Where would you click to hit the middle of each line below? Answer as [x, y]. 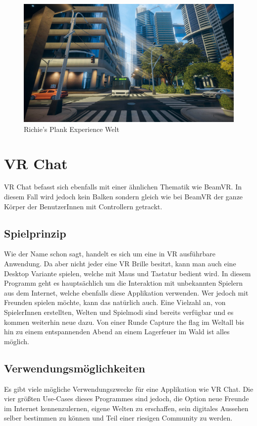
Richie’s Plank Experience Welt [72, 129]
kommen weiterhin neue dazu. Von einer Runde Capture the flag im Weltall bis [124, 322]
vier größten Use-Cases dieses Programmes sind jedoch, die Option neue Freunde [127, 398]
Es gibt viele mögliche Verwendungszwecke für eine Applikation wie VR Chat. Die [129, 389]
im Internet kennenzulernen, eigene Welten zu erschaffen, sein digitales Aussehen [126, 408]
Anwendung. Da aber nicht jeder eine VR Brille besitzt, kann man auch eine [120, 264]
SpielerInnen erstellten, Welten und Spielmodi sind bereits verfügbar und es [119, 312]
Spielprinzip [35, 233]
